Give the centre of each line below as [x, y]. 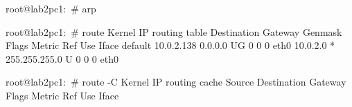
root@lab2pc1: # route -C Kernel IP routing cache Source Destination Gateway [176, 82]
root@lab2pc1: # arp [51, 8]
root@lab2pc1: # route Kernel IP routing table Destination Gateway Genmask [174, 31]
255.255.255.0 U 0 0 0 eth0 [62, 58]
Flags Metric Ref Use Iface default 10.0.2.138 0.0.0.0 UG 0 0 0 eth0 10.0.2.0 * [170, 45]
